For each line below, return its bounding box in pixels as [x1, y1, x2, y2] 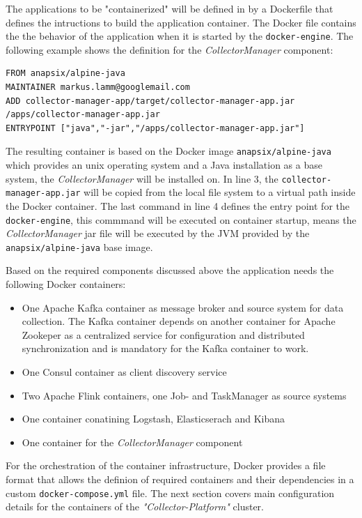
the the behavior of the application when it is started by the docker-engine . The [6, 29, 354, 43]
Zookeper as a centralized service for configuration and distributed [22, 327, 305, 342]
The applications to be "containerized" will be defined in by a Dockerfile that [6, 1, 333, 15]
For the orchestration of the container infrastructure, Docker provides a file [6, 458, 326, 473]
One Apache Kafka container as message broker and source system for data [22, 300, 344, 314]
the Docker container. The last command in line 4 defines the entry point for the [6, 198, 349, 213]
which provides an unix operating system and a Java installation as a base [6, 158, 322, 172]
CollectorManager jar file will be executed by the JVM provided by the [6, 226, 310, 241]
